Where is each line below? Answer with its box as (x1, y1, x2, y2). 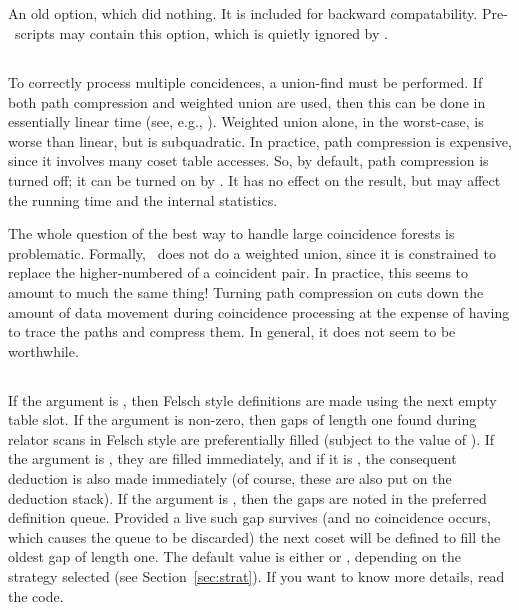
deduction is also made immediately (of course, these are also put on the (8, 468, 452, 489)
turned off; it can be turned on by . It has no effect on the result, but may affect (8, 169, 501, 190)
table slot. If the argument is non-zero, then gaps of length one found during (8, 409, 477, 430)
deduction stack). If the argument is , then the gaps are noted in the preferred (8, 487, 487, 508)
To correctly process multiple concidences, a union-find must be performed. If (8, 71, 483, 92)
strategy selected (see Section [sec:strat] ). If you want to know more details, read (8, 566, 505, 587)
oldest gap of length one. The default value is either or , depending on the (8, 546, 461, 567)
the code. (8, 585, 64, 606)
